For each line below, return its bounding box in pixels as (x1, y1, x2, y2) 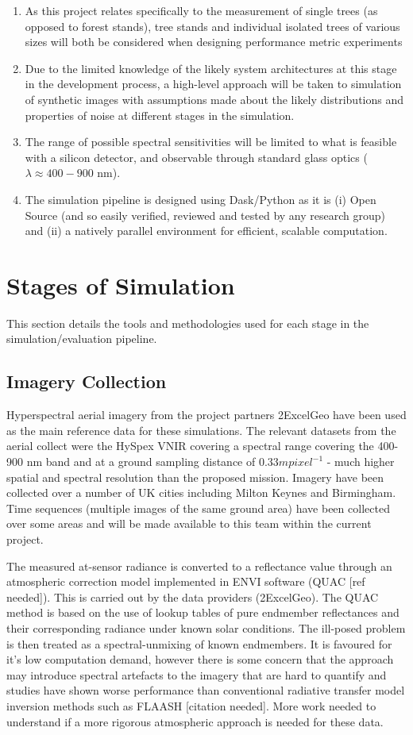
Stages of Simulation (6, 268, 235, 301)
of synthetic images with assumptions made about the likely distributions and (25, 90, 404, 107)
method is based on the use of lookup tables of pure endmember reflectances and (6, 604, 399, 621)
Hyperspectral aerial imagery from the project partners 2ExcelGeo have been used (6, 406, 407, 423)
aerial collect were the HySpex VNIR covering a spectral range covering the (6, 437, 374, 454)
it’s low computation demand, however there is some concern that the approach (6, 651, 394, 668)
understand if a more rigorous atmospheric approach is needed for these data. (6, 713, 384, 729)
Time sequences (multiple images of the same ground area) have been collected (6, 499, 390, 516)
